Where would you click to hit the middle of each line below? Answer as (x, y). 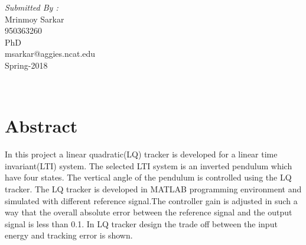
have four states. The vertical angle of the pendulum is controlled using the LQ (148, 177)
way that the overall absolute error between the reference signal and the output (149, 212)
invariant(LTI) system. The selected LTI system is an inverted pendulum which (149, 165)
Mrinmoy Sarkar (35, 19)
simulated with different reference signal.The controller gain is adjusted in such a (151, 200)
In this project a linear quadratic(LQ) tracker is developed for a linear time (141, 154)
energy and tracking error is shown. (69, 235)
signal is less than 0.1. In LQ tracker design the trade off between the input (141, 223)
